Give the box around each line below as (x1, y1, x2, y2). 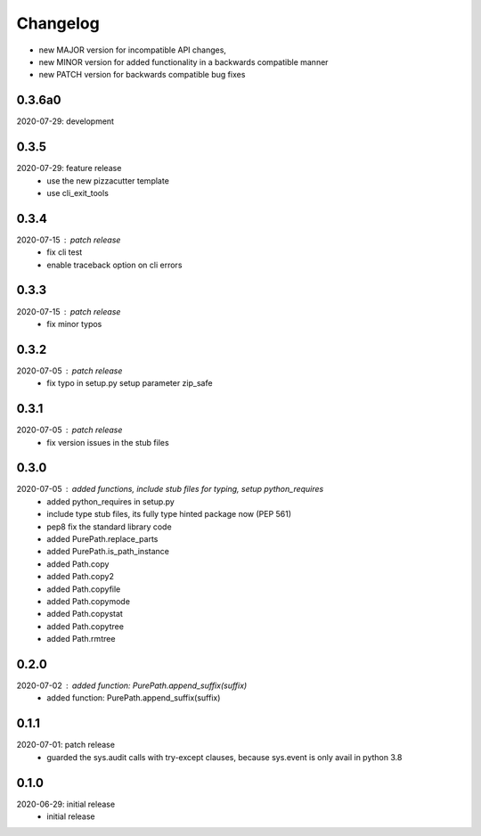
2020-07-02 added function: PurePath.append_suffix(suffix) (16, 680, 248, 691)
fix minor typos (46, 318, 102, 329)
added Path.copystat (46, 609, 124, 619)
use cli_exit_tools (46, 187, 109, 198)
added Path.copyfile (46, 584, 121, 594)
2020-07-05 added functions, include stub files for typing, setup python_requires (16, 484, 324, 495)
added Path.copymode (46, 595, 131, 606)
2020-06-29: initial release (16, 799, 116, 809)
